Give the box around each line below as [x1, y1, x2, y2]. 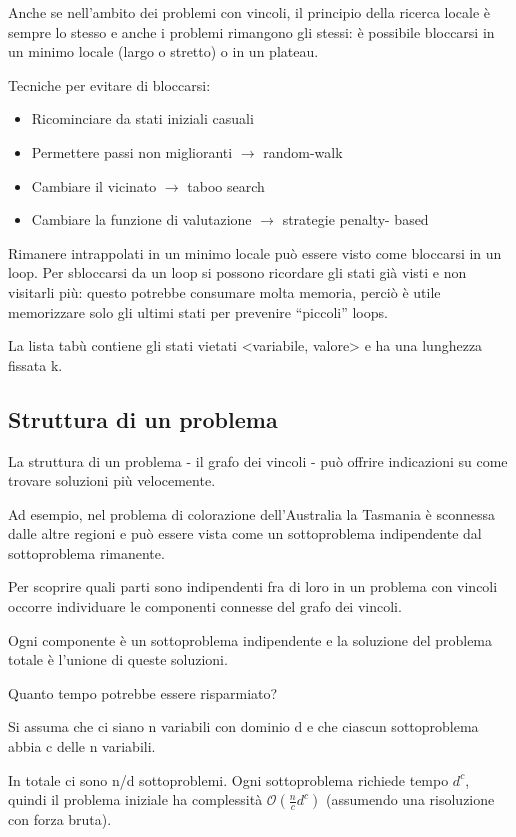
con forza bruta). [8, 809, 112, 830]
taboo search [187, 175, 265, 196]
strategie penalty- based [282, 209, 429, 230]
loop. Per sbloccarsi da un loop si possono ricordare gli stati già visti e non [8, 262, 467, 283]
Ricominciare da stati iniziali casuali [31, 108, 254, 129]
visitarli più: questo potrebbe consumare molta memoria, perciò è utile [8, 281, 441, 302]
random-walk [263, 141, 343, 162]
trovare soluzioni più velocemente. [8, 470, 216, 491]
